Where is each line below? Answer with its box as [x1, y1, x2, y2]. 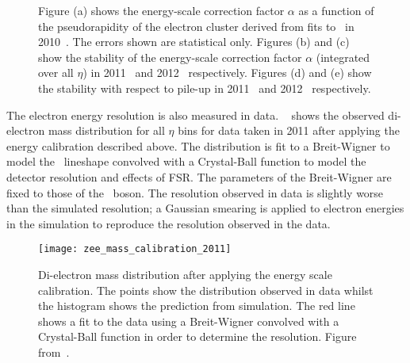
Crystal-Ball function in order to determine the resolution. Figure [38, 328, 357, 345]
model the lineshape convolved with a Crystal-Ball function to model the [6, 153, 366, 170]
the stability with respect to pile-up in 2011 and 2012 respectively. [38, 79, 371, 96]
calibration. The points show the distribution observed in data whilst [38, 281, 374, 298]
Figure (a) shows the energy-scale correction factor [38, 2, 285, 18]
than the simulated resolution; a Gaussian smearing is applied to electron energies [6, 200, 404, 216]
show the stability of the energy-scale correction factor [38, 48, 302, 65]
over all [38, 64, 74, 81]
